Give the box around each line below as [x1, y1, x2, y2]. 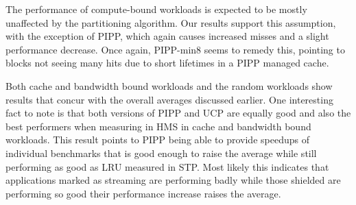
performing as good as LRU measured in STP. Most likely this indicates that [5, 159, 329, 173]
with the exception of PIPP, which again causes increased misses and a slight [5, 29, 329, 43]
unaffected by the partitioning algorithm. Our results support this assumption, [5, 15, 336, 29]
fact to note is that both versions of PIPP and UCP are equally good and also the [5, 106, 351, 120]
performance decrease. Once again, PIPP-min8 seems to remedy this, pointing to [5, 42, 345, 56]
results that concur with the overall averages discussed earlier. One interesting [5, 92, 333, 106]
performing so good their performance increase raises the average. [5, 186, 281, 200]
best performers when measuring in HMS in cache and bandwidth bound [5, 119, 311, 133]
